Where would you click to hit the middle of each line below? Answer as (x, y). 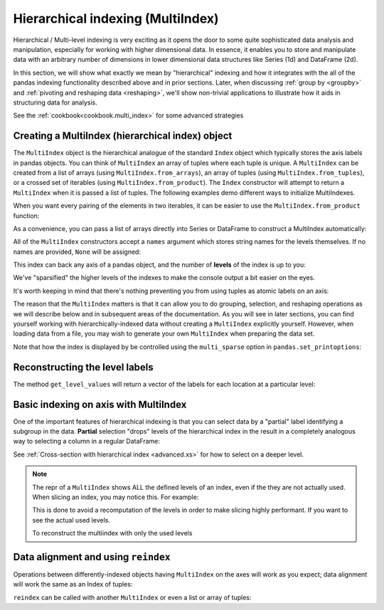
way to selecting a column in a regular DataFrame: (86, 442)
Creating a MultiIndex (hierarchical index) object (123, 136)
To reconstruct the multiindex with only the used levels (112, 533)
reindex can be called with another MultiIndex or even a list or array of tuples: (132, 597)
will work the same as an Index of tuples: (73, 584)
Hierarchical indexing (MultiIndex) (116, 18)
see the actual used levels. (71, 520)
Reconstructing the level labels (84, 367)
